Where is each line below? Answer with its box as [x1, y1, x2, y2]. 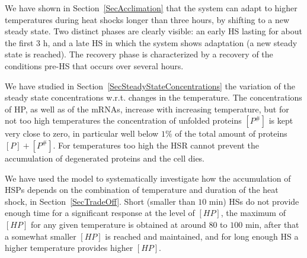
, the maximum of [220, 207, 286, 219]
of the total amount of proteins [175, 127, 287, 140]
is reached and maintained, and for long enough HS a [105, 230, 299, 242]
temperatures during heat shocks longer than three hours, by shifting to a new [5, 13, 290, 25]
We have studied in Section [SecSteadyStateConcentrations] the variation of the [5, 79, 295, 92]
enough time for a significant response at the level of [5, 207, 195, 219]
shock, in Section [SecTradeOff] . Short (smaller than [5, 195, 196, 207]
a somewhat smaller [5, 230, 76, 242]
